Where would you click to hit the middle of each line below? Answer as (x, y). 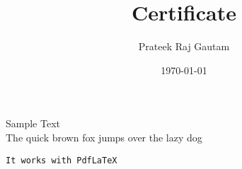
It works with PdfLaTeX (62, 160)
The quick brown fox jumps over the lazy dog (104, 137)
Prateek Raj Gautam (184, 46)
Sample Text (33, 123)
